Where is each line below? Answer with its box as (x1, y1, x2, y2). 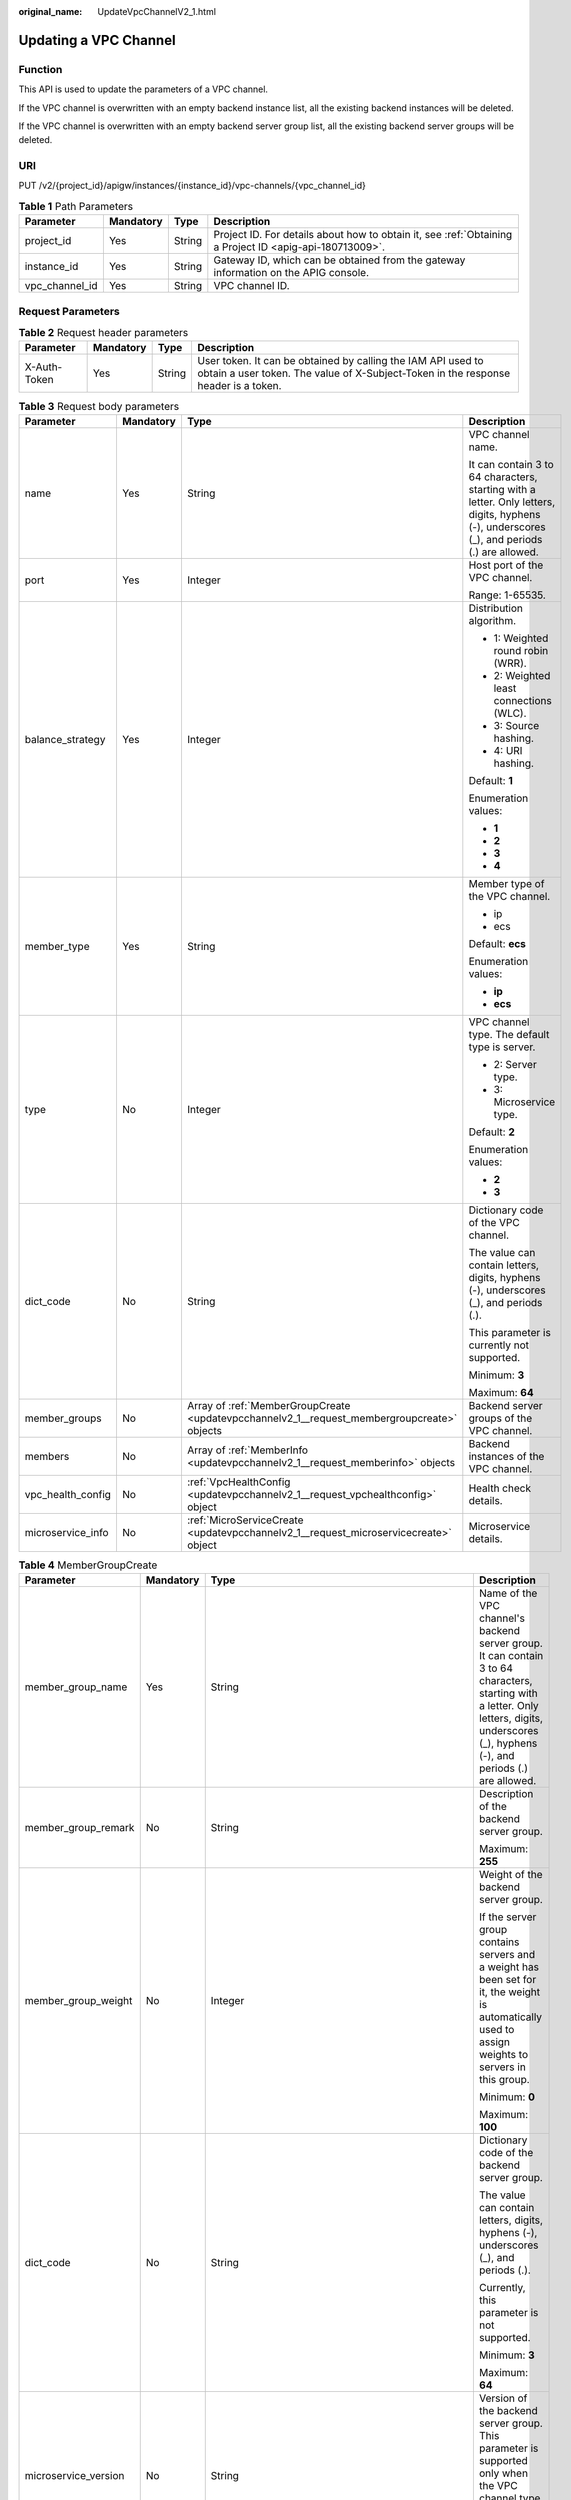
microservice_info (24, 1525, 109, 1539)
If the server (478, 1910, 537, 1924)
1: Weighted (493, 631, 549, 645)
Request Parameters (18, 304, 120, 318)
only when (478, 2466, 529, 2480)
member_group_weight (24, 1994, 133, 2008)
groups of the (468, 1411, 533, 1425)
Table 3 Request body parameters (18, 399, 180, 413)
